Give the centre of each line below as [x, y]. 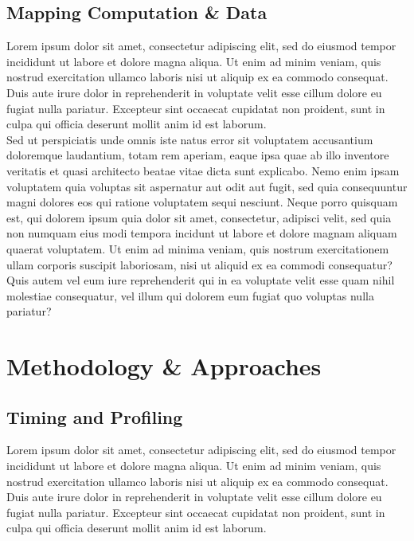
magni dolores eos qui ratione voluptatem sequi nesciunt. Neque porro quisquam [202, 202]
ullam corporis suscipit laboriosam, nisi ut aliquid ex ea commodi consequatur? [199, 264]
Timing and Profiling [95, 416]
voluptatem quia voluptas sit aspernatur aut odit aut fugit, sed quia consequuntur [207, 186]
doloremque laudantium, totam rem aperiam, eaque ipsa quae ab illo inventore [198, 155]
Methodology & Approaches [164, 366]
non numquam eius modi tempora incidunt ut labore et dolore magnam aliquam [202, 233]
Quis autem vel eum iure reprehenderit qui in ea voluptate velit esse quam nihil [201, 280]
